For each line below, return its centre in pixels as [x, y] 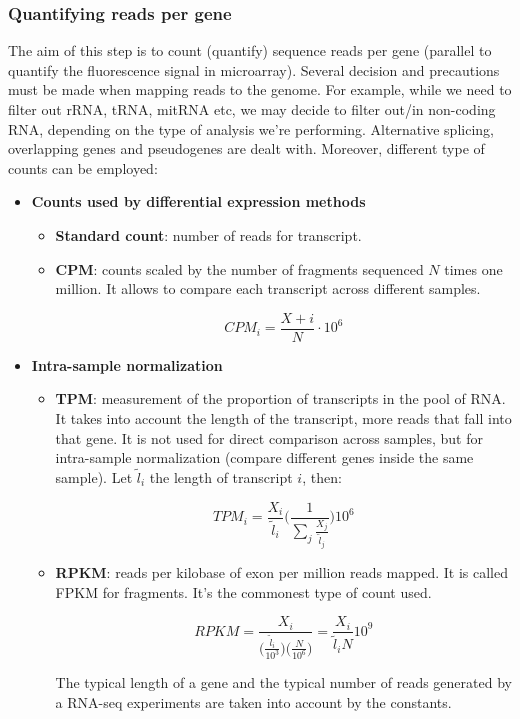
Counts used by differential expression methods [198, 201]
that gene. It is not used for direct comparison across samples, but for [269, 437]
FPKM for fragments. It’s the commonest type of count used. [243, 591]
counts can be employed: [83, 167]
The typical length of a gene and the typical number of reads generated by [283, 682]
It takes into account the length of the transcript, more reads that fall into [283, 418]
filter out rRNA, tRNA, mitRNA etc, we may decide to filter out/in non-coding [252, 109]
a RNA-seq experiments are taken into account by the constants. [253, 702]
